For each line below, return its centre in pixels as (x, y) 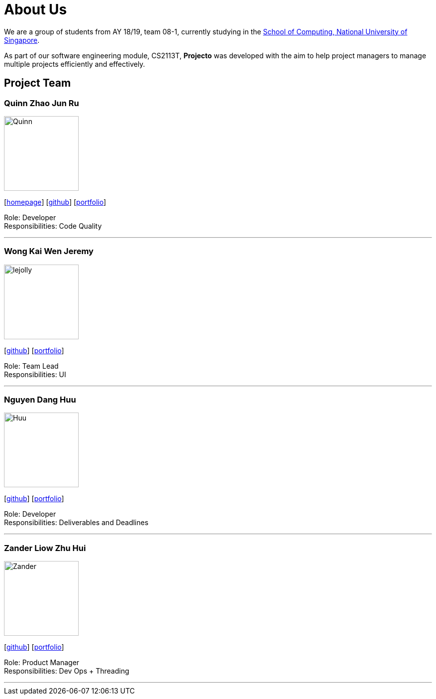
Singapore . (22, 40)
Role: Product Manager (42, 663)
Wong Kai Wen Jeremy (49, 251)
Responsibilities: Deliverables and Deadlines (76, 523)
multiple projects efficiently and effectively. (75, 64)
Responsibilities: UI (35, 374)
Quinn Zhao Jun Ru (42, 103)
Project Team (38, 83)
